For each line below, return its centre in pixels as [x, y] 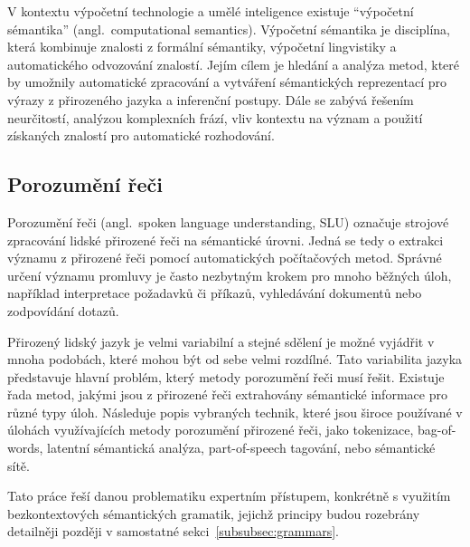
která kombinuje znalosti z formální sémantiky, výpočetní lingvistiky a [202, 47]
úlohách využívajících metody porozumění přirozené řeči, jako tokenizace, [211, 430]
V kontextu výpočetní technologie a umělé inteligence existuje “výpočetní [211, 11]
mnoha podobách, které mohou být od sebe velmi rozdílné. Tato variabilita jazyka [235, 359]
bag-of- [437, 430]
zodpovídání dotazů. [63, 310]
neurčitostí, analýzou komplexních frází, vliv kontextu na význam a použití [215, 117]
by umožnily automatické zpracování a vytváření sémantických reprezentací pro [227, 82]
